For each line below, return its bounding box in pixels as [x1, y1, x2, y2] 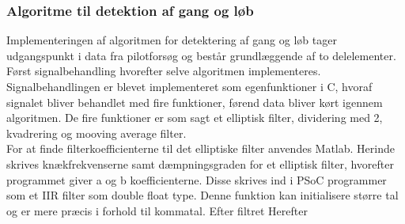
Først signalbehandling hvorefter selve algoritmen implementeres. [6, 63, 321, 79]
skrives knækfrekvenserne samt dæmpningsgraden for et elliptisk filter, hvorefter [6, 155, 395, 172]
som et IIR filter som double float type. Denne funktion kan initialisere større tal [6, 187, 399, 203]
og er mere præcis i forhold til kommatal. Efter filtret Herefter [6, 202, 308, 218]
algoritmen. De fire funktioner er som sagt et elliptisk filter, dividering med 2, [6, 109, 383, 126]
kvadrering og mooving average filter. [6, 124, 187, 141]
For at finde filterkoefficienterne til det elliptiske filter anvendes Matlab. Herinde [6, 140, 395, 157]
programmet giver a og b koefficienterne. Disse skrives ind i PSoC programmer [6, 171, 387, 188]
